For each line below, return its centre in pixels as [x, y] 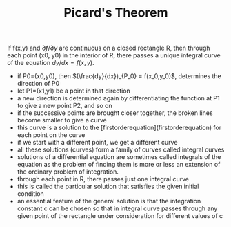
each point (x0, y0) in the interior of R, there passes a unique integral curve [114, 55]
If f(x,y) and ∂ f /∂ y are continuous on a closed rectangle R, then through [109, 48]
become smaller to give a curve [62, 120]
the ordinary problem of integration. [68, 172]
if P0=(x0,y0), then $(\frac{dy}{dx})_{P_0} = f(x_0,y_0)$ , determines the [119, 76]
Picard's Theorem [116, 13]
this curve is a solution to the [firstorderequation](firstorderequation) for [119, 128]
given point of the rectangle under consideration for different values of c [120, 216]
